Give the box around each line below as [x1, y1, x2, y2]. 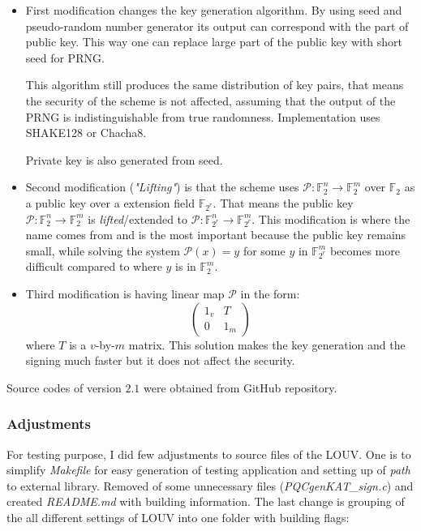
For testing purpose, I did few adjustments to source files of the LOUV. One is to [6, 445, 411, 462]
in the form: [240, 285, 300, 302]
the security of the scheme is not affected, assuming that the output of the [25, 92, 396, 109]
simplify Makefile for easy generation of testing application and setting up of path [6, 461, 410, 478]
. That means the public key [213, 194, 354, 211]
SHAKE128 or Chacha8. [25, 124, 147, 141]
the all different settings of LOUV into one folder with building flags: [6, 508, 350, 525]
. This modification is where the [251, 210, 410, 227]
